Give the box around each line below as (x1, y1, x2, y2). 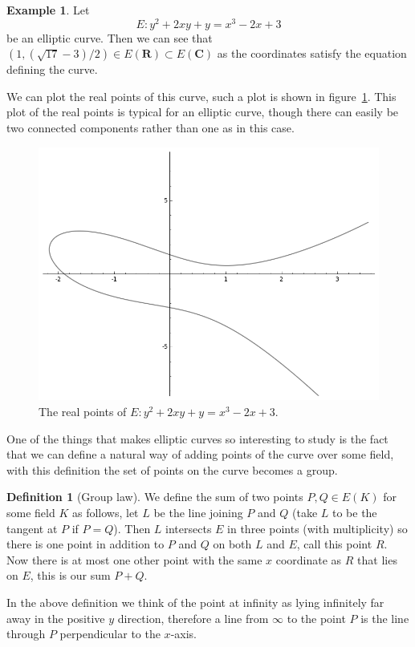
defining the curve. (6, 61, 98, 78)
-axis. (170, 625, 197, 642)
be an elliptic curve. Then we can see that (6, 29, 213, 46)
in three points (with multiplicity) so (227, 520, 408, 536)
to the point (287, 609, 346, 626)
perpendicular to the (59, 625, 161, 642)
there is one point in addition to (6, 536, 165, 552)
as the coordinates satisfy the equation (217, 45, 407, 62)
